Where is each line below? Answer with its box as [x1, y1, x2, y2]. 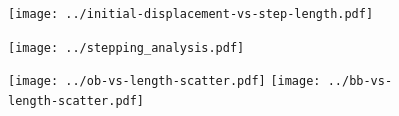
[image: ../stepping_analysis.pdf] [8, 40, 245, 55]
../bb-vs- [327, 74, 393, 89]
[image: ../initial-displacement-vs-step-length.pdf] [8, 7, 374, 21]
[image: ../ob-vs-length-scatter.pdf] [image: [8, 74, 321, 89]
